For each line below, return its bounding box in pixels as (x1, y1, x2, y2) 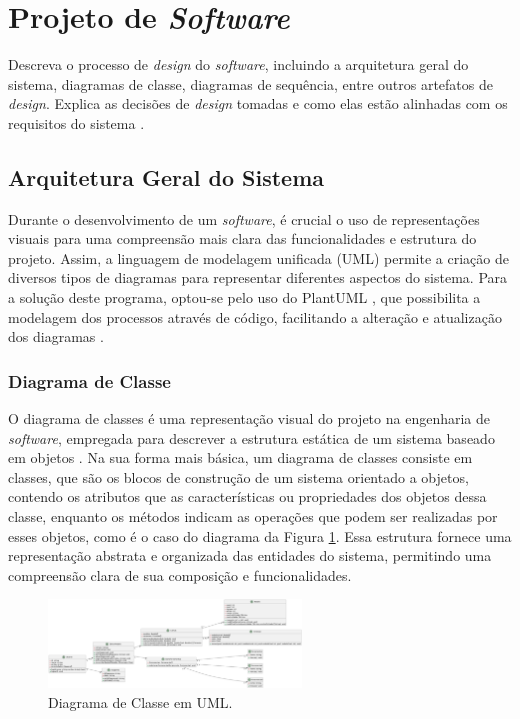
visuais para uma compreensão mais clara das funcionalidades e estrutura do (8, 228, 477, 249)
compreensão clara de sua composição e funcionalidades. (8, 564, 352, 585)
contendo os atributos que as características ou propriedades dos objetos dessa (8, 486, 487, 507)
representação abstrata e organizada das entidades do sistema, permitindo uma (8, 545, 492, 566)
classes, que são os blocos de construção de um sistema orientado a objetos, (8, 466, 469, 487)
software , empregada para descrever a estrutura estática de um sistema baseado (8, 427, 495, 448)
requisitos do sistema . (8, 112, 145, 133)
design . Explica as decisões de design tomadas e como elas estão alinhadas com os (8, 93, 508, 114)
